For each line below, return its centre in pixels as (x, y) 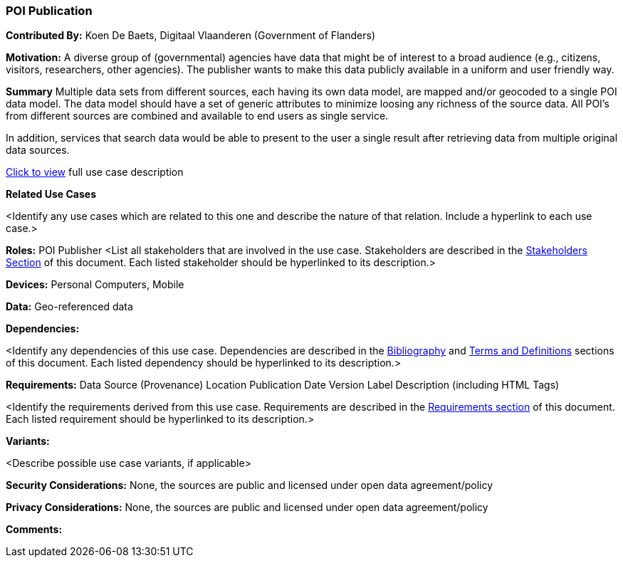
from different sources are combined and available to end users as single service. (197, 116)
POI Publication (49, 11)
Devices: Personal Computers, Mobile (95, 285)
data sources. (38, 150)
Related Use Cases (51, 194)
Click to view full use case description (95, 172)
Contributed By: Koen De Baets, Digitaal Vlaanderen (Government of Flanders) (191, 36)
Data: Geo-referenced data (69, 307)
